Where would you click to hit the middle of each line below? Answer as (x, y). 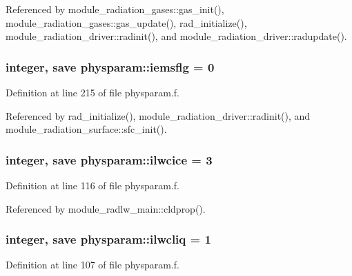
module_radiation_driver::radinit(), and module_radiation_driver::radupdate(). (176, 36)
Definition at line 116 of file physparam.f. (92, 185)
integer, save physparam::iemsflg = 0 (110, 66)
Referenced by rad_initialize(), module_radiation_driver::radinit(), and (158, 115)
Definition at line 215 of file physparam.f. (92, 92)
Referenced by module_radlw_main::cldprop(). (106, 208)
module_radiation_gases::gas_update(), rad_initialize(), (126, 22)
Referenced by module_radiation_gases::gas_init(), (115, 9)
